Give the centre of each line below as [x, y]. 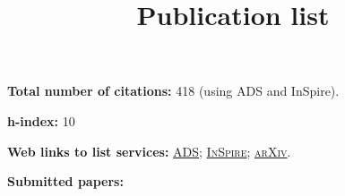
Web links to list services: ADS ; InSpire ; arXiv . [149, 151]
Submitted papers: [65, 181]
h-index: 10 [41, 120]
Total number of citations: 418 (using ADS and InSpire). [173, 91]
